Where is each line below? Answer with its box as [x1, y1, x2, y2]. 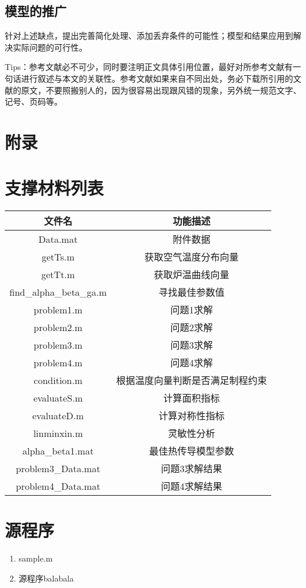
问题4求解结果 [161, 479, 222, 493]
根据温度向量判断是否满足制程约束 [116, 373, 267, 387]
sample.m [18, 552, 53, 564]
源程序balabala [18, 572, 74, 584]
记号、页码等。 [5, 95, 62, 108]
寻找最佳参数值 [158, 285, 225, 299]
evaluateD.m [32, 408, 84, 422]
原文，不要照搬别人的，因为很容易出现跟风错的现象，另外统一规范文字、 [21, 83, 301, 96]
